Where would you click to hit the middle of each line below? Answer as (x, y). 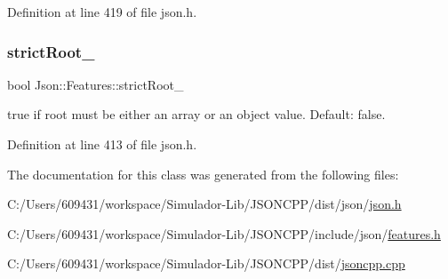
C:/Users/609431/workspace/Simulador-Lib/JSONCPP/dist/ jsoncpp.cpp (206, 263)
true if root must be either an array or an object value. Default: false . (196, 114)
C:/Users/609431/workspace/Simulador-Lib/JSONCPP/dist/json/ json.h (204, 204)
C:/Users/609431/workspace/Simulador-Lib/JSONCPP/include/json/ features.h (224, 233)
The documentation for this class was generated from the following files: (203, 174)
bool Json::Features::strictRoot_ (96, 84)
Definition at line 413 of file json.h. (102, 144)
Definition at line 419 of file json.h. (102, 12)
